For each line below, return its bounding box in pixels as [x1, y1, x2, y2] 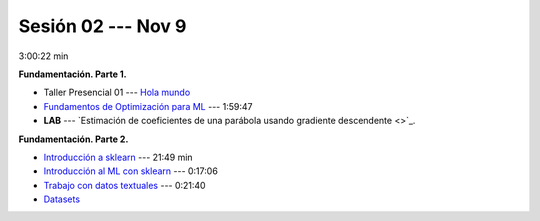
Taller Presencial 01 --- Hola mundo [43, 86, 191, 99]
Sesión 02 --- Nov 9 [18, 15, 187, 37]
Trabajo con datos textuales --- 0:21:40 [43, 179, 206, 191]
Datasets [43, 193, 80, 205]
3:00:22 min [18, 50, 69, 62]
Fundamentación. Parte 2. [18, 133, 129, 145]
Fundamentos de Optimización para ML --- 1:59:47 [43, 100, 253, 112]
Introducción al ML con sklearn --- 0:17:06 [43, 165, 219, 177]
